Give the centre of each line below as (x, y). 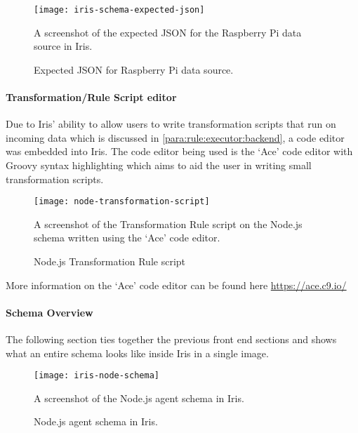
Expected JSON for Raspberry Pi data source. (134, 69)
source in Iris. (63, 46)
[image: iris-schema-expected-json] (119, 10)
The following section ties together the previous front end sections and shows (171, 339)
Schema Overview (49, 312)
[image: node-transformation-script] (122, 202)
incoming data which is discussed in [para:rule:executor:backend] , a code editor (175, 137)
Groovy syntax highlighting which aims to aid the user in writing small (159, 165)
